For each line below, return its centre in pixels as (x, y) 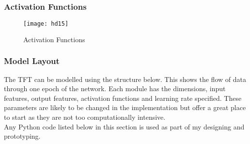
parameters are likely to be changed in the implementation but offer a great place (125, 107)
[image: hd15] (46, 24)
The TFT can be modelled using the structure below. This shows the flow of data (125, 79)
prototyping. (22, 136)
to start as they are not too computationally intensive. (85, 117)
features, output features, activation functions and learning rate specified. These (123, 98)
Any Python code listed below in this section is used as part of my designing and (124, 126)
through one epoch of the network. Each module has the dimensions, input (115, 88)
